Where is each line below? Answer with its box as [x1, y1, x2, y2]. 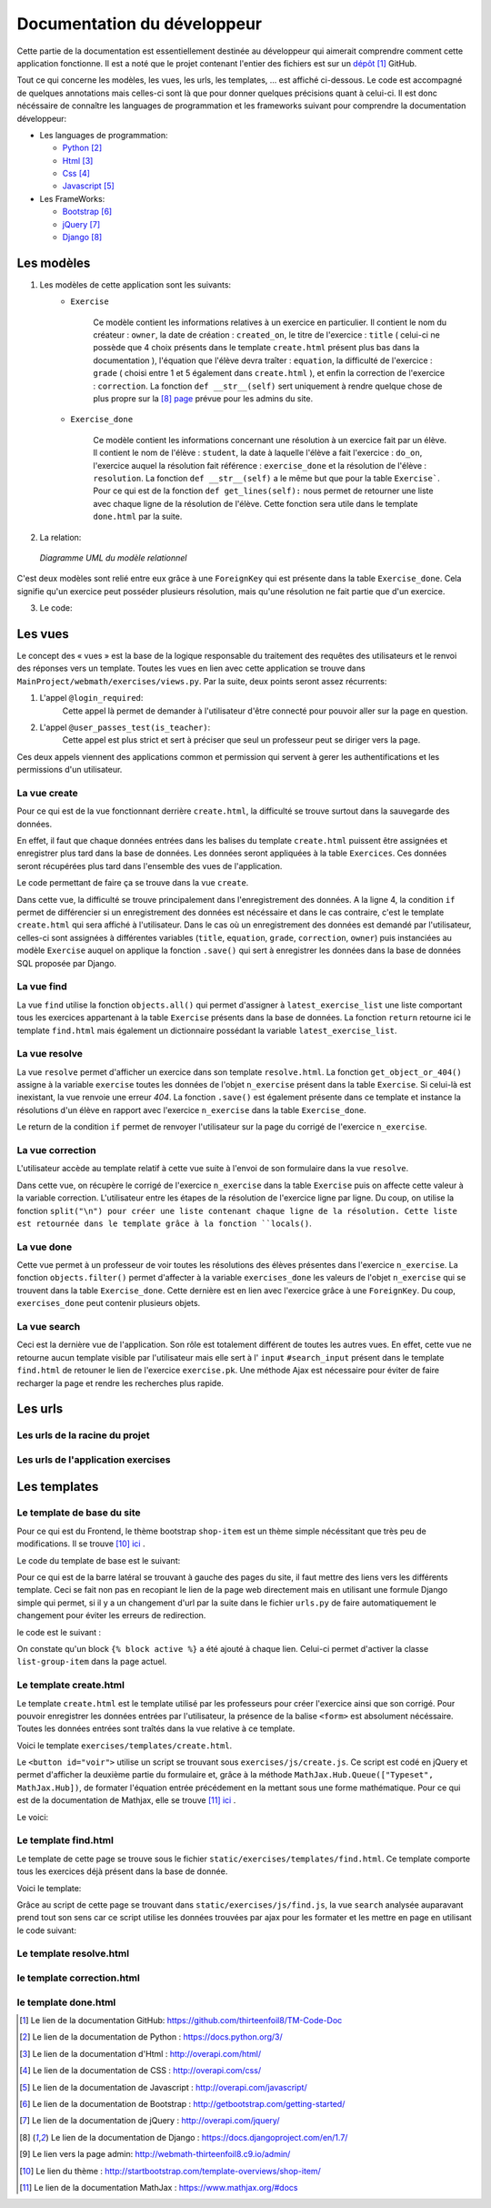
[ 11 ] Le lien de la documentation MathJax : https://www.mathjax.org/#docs [19, 2182, 298, 2193]
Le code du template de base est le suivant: [16, 1555, 181, 1565]
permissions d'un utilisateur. [16, 765, 123, 775]
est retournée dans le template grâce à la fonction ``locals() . [16, 1218, 313, 1229]
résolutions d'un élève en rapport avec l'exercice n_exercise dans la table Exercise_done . [16, 1104, 367, 1115]
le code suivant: [16, 1925, 77, 1936]
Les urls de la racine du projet [16, 1429, 150, 1442]
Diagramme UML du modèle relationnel [39, 552, 187, 563]
